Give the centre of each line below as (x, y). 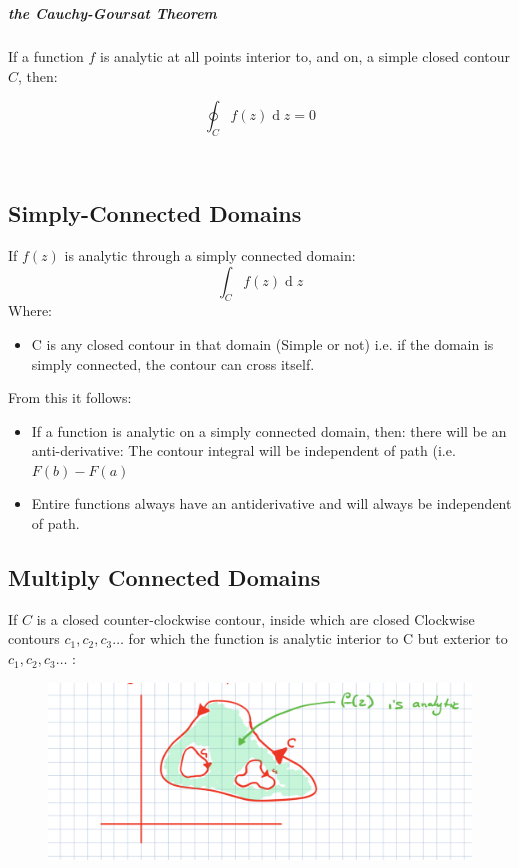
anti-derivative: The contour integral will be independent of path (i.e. (243, 450)
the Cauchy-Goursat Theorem (112, 13)
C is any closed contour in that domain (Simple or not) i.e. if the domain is (262, 343)
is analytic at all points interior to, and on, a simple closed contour (305, 56)
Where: (30, 310)
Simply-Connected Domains (155, 213)
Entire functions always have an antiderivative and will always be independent (271, 503)
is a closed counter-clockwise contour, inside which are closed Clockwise (255, 618)
